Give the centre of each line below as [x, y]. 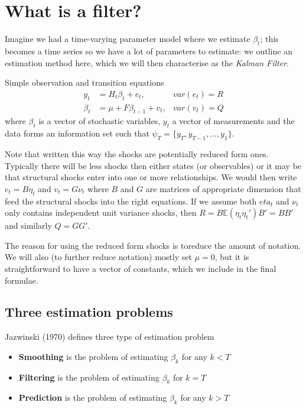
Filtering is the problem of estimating [89, 377]
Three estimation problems [89, 312]
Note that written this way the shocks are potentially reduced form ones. [137, 153]
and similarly [28, 225]
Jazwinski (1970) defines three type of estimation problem [110, 337]
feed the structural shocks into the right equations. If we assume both [131, 201]
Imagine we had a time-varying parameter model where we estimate [128, 39]
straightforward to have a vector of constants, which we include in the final [141, 268]
